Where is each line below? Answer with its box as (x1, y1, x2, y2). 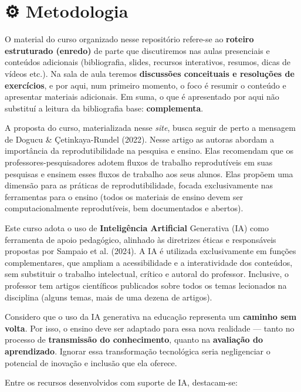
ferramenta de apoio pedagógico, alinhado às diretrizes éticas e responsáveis (5, 233, 276, 245)
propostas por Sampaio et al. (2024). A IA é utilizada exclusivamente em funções (5, 245, 296, 257)
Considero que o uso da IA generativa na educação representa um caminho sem (5, 310, 297, 323)
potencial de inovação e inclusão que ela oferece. (5, 356, 177, 369)
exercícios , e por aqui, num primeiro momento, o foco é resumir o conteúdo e (5, 79, 286, 91)
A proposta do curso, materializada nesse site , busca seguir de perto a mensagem (5, 121, 296, 134)
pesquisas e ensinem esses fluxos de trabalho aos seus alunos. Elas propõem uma (5, 167, 293, 180)
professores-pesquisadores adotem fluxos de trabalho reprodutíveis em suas (5, 156, 273, 168)
